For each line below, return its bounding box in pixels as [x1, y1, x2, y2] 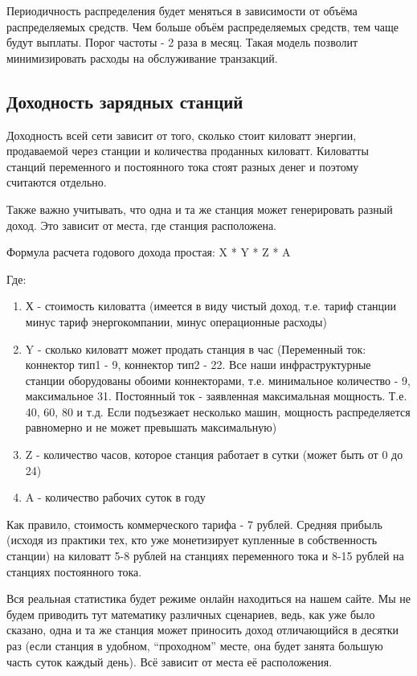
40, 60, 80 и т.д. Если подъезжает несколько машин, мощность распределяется [25, 403, 411, 420]
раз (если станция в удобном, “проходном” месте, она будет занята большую [6, 637, 383, 654]
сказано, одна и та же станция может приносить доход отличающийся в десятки [6, 621, 399, 638]
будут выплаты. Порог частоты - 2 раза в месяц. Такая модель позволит [6, 34, 358, 51]
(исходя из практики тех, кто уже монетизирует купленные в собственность [6, 531, 378, 548]
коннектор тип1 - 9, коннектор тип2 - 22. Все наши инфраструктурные [25, 356, 371, 373]
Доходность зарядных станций [6, 88, 243, 113]
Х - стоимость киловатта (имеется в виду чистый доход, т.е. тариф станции [25, 297, 397, 314]
